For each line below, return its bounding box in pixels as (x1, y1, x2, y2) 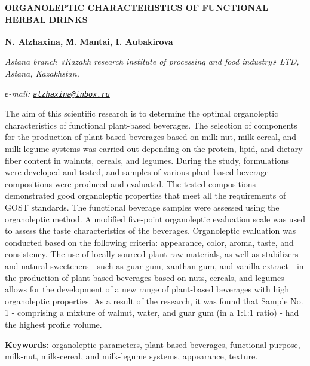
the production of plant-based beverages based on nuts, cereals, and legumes (5, 271, 284, 283)
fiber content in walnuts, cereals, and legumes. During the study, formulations (5, 154, 289, 166)
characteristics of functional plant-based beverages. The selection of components (5, 118, 297, 131)
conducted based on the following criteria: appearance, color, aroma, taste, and (5, 236, 294, 248)
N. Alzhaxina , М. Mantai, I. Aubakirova (5, 35, 173, 47)
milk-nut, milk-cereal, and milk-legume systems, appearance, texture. (5, 350, 258, 362)
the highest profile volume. (5, 318, 102, 330)
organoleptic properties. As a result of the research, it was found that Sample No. (5, 294, 303, 307)
